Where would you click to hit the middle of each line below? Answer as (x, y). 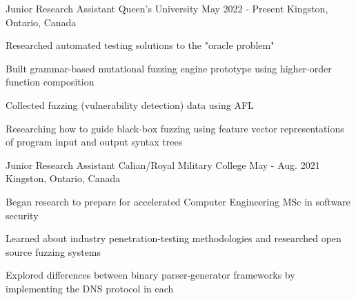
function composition (50, 82)
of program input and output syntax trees (94, 142)
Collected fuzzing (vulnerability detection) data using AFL (130, 104)
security (22, 215)
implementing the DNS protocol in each (90, 288)
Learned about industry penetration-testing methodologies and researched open (174, 238)
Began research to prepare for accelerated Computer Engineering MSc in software (178, 201)
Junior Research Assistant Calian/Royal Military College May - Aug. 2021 (163, 164)
